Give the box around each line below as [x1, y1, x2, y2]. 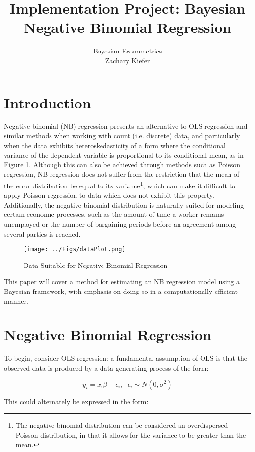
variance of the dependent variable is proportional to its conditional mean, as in [4, 150, 244, 160]
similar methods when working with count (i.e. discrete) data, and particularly [4, 131, 240, 141]
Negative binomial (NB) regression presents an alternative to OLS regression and [4, 121, 248, 131]
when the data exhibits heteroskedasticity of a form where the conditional [4, 140, 226, 150]
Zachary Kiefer [105, 55, 150, 65]
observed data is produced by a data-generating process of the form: [4, 362, 209, 372]
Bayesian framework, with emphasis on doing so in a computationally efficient [4, 286, 238, 296]
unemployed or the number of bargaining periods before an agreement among [4, 219, 236, 229]
